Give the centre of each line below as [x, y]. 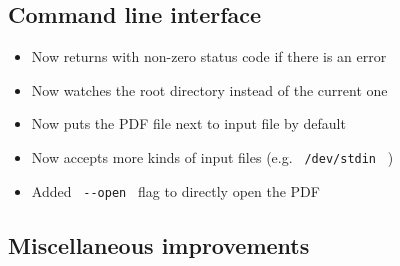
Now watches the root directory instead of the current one [209, 89]
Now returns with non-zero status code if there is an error [209, 56]
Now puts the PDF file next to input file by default [188, 123]
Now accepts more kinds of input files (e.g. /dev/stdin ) [212, 156]
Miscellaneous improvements [159, 244]
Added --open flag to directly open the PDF [175, 190]
